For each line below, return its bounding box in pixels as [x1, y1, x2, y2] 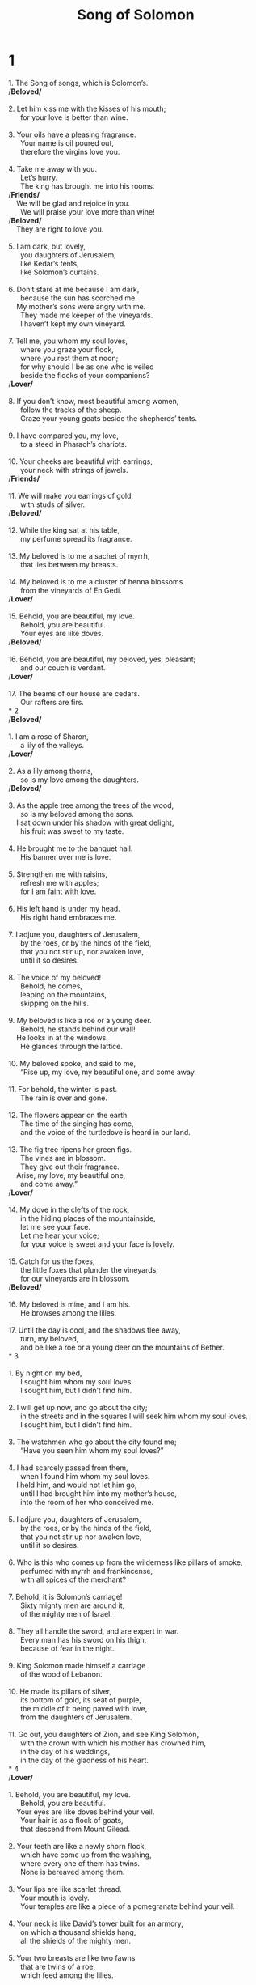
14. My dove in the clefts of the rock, [8, 1205, 130, 1214]
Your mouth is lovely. [19, 1893, 90, 1902]
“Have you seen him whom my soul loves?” [19, 1445, 164, 1455]
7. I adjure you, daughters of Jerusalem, [8, 929, 141, 939]
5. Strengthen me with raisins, [8, 869, 107, 879]
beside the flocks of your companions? [19, 370, 150, 380]
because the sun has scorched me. [19, 293, 137, 303]
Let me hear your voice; [19, 1231, 99, 1240]
